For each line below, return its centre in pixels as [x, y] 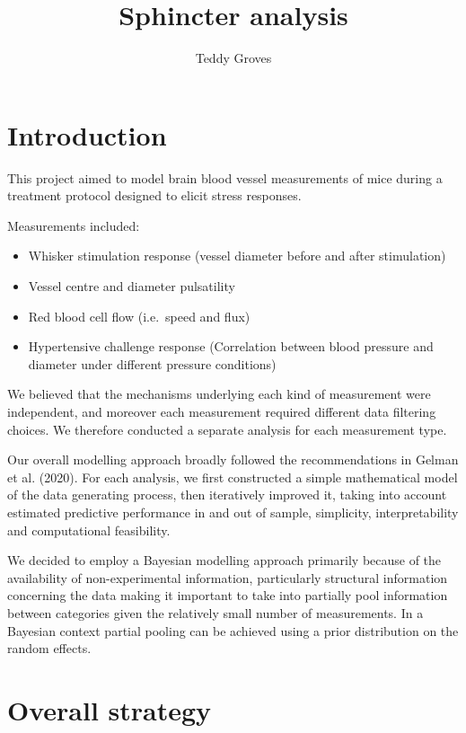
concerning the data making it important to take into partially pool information [228, 595]
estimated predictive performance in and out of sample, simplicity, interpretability [233, 512]
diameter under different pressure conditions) [152, 363]
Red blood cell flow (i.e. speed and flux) [139, 316]
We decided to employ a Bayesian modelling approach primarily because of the [224, 560]
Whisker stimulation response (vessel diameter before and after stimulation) [237, 256]
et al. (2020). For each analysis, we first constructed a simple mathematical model [233, 477]
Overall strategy [110, 709]
